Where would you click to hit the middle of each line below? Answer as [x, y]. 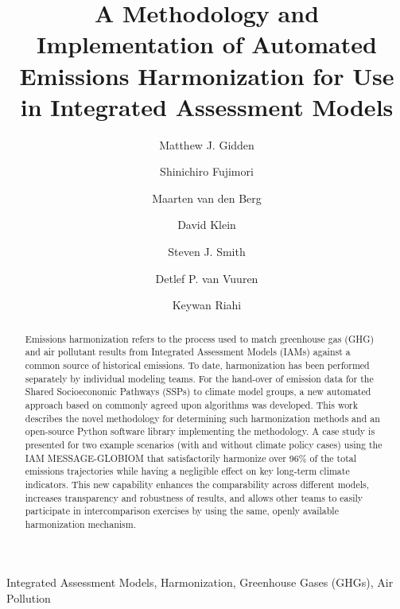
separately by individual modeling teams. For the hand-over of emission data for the [199, 378]
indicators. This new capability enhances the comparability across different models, [197, 484]
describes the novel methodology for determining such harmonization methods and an [202, 418]
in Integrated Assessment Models [207, 106]
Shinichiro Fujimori [207, 171]
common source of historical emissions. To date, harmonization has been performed [197, 365]
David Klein [207, 225]
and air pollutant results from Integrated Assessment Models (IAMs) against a [188, 352]
